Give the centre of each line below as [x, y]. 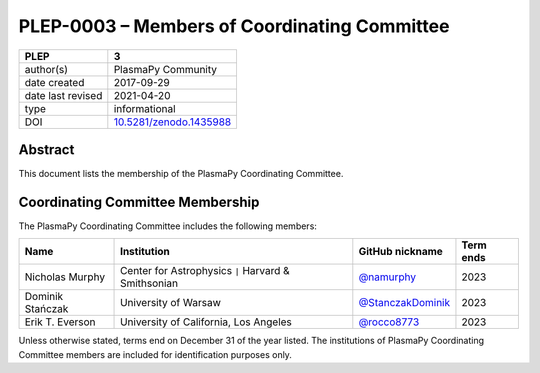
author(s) [46, 69]
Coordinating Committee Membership [139, 201]
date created [54, 82]
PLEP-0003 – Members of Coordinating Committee [234, 26]
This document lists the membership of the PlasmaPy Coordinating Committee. [181, 174]
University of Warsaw [171, 303]
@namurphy [387, 277]
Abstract [46, 149]
